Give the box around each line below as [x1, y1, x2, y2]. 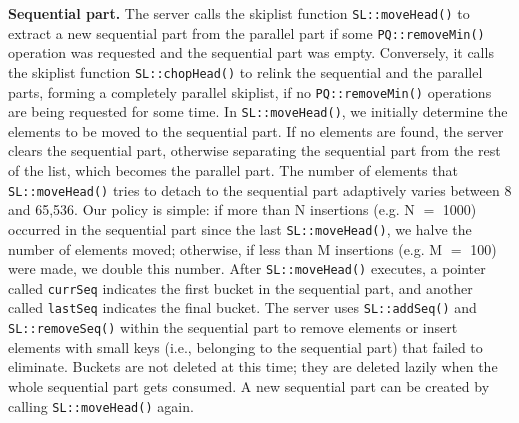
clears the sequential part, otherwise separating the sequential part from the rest [8, 140, 501, 161]
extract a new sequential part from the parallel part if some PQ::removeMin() [8, 22, 485, 43]
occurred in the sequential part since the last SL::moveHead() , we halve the [8, 218, 472, 239]
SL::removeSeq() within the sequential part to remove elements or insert [8, 317, 458, 338]
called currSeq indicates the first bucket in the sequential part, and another [8, 277, 473, 298]
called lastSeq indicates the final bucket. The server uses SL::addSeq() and [8, 297, 477, 318]
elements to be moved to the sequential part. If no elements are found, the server [8, 120, 504, 141]
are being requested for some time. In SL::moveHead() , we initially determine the [8, 101, 508, 122]
